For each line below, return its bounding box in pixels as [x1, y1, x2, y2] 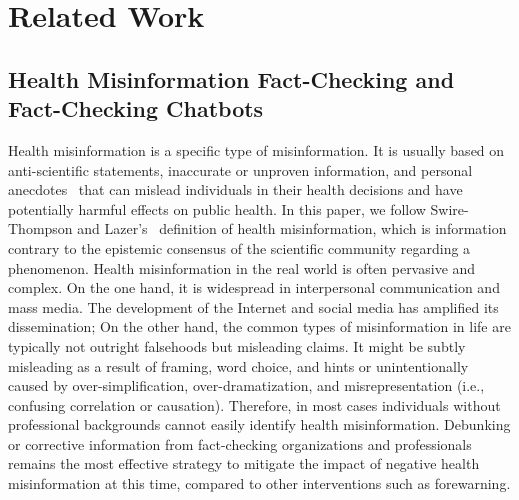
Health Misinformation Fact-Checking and [8, 63, 455, 94]
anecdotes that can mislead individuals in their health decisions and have [8, 179, 463, 200]
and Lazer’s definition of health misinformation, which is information [77, 218, 507, 239]
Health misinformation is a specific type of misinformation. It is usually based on [8, 139, 505, 160]
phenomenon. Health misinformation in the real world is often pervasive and [8, 257, 476, 278]
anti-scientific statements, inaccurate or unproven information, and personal [8, 159, 473, 180]
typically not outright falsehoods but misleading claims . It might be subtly [8, 335, 466, 356]
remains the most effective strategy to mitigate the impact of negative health [8, 453, 480, 474]
